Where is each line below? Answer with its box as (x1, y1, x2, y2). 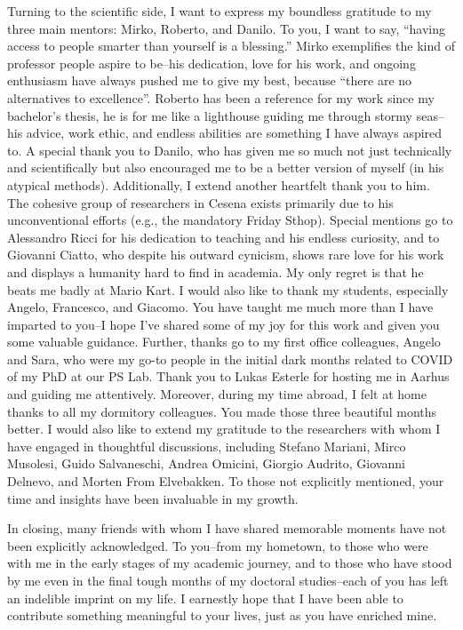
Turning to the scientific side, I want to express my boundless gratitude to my (7, 2, 432, 20)
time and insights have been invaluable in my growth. (7, 489, 299, 507)
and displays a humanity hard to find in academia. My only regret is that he (7, 262, 424, 281)
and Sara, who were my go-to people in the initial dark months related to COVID (7, 349, 453, 368)
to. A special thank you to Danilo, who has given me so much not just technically (7, 140, 452, 159)
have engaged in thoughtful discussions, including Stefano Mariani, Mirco (7, 436, 406, 455)
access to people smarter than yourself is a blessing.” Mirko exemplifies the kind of (7, 36, 455, 55)
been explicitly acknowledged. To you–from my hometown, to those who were (7, 536, 428, 554)
